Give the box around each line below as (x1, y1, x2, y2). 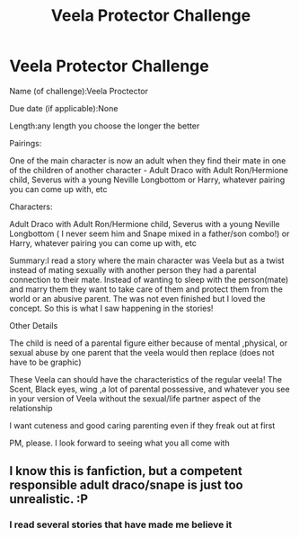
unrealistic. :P (9, 491, 88, 507)
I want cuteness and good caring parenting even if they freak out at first (9, 419, 276, 431)
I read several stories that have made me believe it (9, 518, 233, 531)
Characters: (9, 201, 53, 212)
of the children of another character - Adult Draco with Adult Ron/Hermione (9, 164, 289, 175)
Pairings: (9, 137, 42, 148)
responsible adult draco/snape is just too (9, 478, 244, 493)
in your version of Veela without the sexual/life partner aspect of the (9, 392, 261, 404)
